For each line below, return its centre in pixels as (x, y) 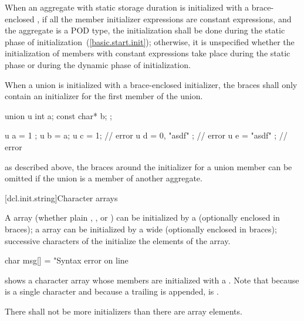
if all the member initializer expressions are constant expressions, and (167, 18)
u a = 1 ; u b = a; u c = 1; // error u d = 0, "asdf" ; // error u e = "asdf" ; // (146, 135)
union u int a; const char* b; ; (58, 115)
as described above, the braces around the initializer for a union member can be (148, 166)
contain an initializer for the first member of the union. (104, 96)
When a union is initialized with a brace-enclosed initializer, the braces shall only (151, 84)
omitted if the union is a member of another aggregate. (104, 178)
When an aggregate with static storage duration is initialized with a (127, 7)
